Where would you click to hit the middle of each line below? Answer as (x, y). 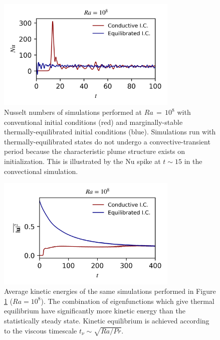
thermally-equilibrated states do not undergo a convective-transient (107, 141)
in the (193, 161)
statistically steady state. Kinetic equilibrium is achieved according (107, 320)
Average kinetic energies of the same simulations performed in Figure (110, 291)
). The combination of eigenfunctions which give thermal (128, 301)
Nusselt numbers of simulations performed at (73, 112)
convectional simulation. (41, 171)
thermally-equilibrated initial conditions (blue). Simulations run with (110, 132)
